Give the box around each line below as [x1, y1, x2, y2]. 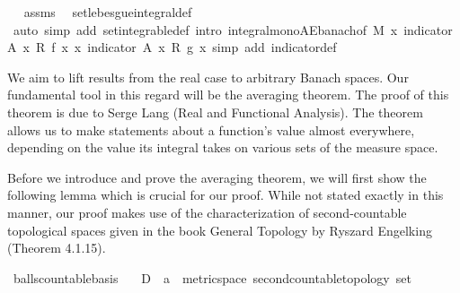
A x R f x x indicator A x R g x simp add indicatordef [7, 38, 337, 56]
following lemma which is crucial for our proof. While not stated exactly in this [7, 185, 444, 204]
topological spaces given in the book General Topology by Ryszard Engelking [7, 220, 432, 239]
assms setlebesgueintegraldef [23, 3, 192, 21]
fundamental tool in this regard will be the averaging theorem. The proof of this [7, 85, 449, 104]
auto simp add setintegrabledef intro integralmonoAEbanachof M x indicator [13, 20, 453, 39]
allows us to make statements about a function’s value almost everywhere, [7, 120, 415, 139]
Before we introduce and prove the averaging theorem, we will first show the [7, 168, 427, 186]
